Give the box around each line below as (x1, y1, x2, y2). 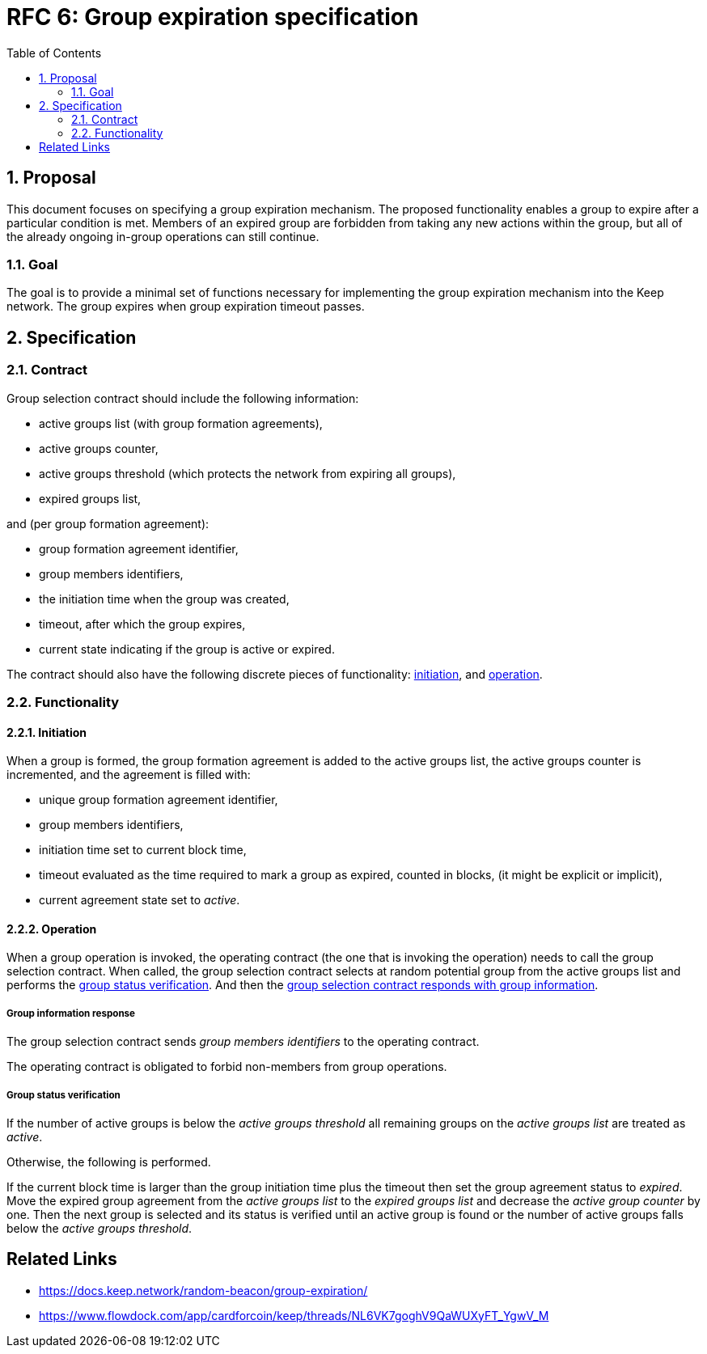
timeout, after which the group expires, (39, 616, 246, 631)
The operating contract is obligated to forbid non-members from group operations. (6, 1060, 447, 1074)
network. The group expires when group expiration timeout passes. (6, 299, 365, 314)
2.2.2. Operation (6, 921, 97, 936)
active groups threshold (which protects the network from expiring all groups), (39, 466, 456, 480)
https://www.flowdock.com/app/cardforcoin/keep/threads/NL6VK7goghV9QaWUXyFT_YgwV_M (39, 1308, 549, 1322)
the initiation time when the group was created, (39, 591, 290, 606)
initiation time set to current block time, (39, 843, 247, 857)
